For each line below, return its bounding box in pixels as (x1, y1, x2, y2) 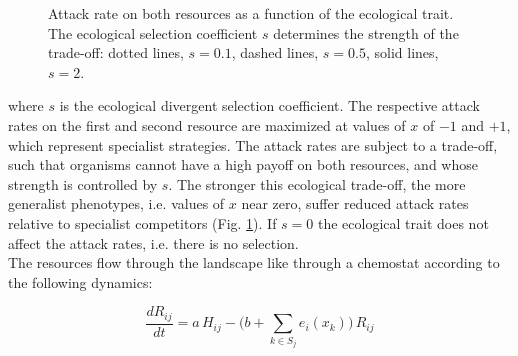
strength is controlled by (8, 173, 158, 194)
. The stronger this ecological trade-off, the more (168, 173, 466, 194)
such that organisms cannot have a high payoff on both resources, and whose (8, 154, 478, 175)
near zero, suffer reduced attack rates (241, 193, 469, 214)
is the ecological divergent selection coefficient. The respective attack (59, 95, 480, 116)
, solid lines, (365, 42, 439, 63)
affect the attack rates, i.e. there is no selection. (8, 232, 299, 253)
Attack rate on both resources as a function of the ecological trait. (48, 3, 454, 23)
